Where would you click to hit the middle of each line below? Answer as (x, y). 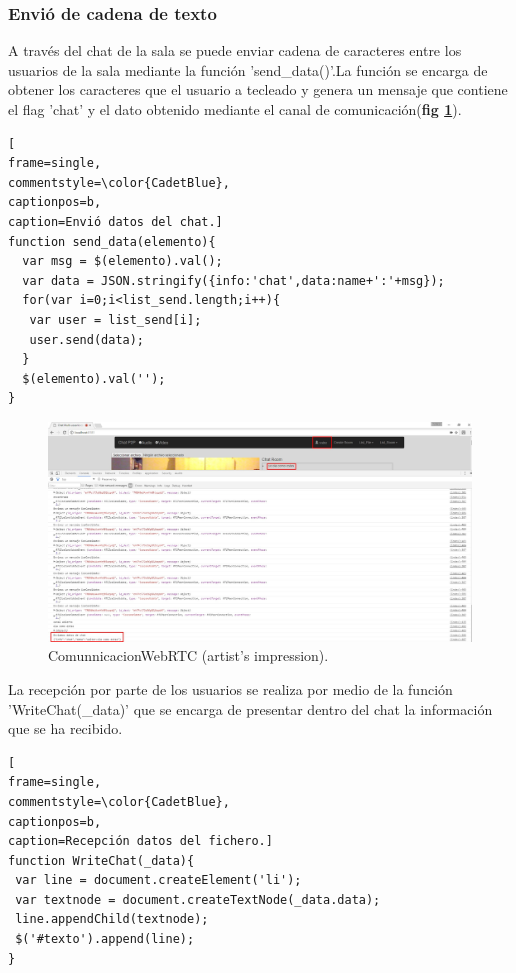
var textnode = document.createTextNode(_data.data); (198, 899)
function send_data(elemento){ (112, 241)
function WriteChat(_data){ (101, 860)
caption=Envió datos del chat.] (115, 221)
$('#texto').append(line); (105, 939)
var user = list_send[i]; (115, 319)
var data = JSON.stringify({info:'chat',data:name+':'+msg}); (233, 280)
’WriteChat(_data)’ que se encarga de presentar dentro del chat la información (250, 708)
